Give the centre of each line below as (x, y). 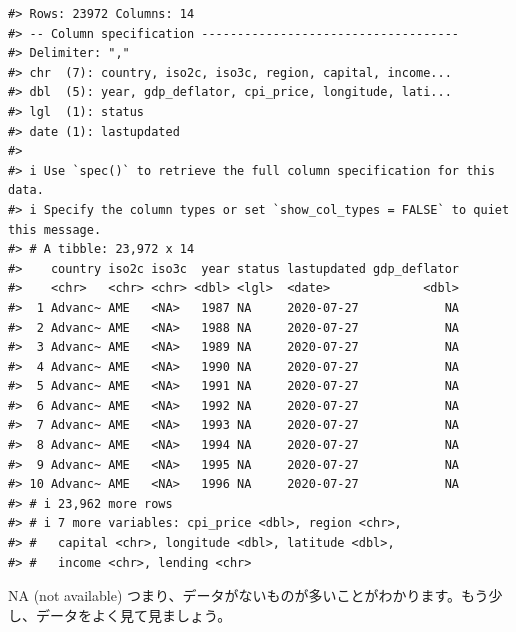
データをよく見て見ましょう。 (133, 614)
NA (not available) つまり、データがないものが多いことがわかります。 (235, 595)
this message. (55, 229)
